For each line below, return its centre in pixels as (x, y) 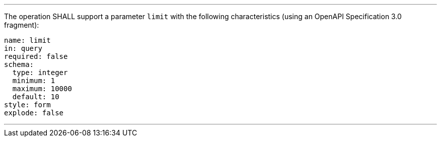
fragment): (22, 25)
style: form (27, 105)
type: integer (40, 73)
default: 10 (36, 97)
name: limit (27, 40)
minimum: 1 (34, 81)
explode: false (34, 113)
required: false (36, 56)
